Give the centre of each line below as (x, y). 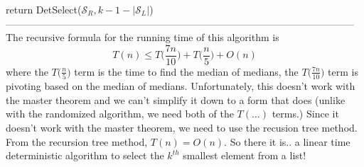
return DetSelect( (44, 9)
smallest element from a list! (245, 155)
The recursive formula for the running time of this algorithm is (143, 37)
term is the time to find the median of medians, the (186, 71)
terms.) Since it (305, 114)
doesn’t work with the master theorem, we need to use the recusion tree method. (182, 127)
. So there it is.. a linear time (287, 141)
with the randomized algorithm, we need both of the (120, 114)
